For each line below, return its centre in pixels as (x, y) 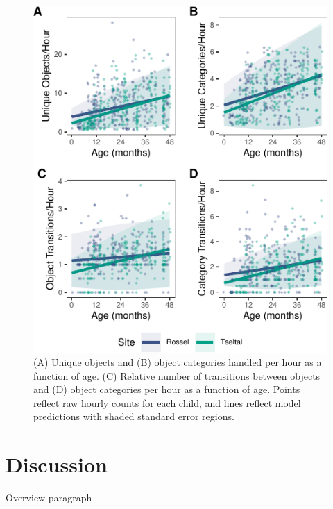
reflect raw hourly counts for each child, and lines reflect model (167, 402)
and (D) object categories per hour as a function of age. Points (167, 389)
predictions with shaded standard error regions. (134, 416)
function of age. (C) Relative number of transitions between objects (177, 375)
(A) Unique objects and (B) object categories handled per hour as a (178, 362)
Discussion (57, 464)
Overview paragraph (49, 498)
